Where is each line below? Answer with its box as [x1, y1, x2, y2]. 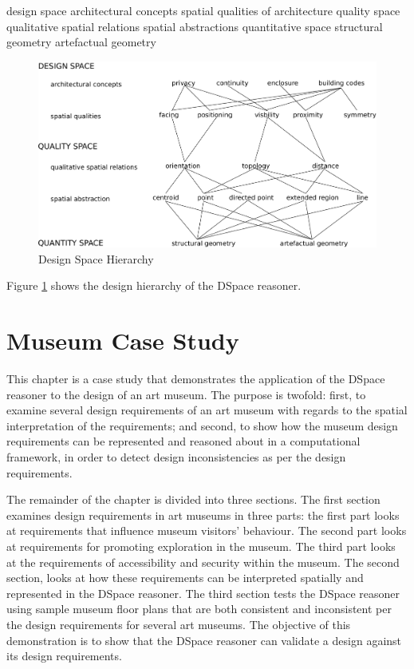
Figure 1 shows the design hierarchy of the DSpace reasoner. [6, 277, 302, 294]
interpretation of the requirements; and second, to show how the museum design [6, 417, 398, 433]
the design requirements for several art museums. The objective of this [6, 616, 351, 632]
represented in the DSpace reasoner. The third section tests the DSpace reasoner [6, 584, 400, 601]
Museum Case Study [6, 324, 239, 357]
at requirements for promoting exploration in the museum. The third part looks [6, 537, 396, 554]
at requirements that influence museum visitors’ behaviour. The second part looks [6, 522, 407, 539]
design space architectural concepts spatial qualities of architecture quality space [6, 2, 400, 18]
